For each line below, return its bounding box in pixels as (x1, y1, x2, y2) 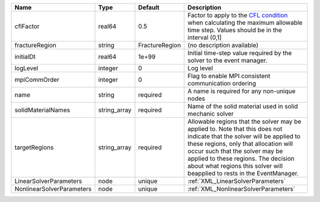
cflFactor (14, 23, 40, 30)
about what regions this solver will (187, 162, 283, 170)
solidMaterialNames (14, 106, 71, 114)
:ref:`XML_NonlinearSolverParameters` (187, 185, 296, 193)
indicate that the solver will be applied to (187, 132, 300, 140)
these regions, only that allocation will (187, 140, 293, 148)
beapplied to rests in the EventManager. (187, 169, 299, 177)
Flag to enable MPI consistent (187, 72, 271, 80)
